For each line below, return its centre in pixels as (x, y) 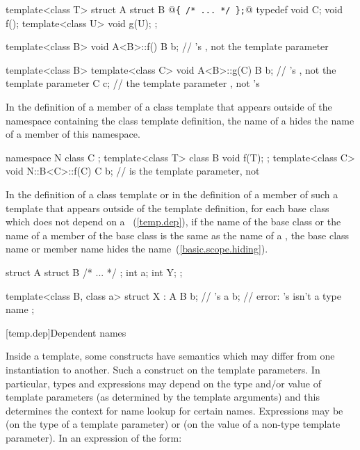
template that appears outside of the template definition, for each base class (167, 208)
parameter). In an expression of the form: (94, 437)
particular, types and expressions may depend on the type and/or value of (163, 383)
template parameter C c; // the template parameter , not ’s (133, 83)
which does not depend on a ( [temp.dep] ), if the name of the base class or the (173, 222)
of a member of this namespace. (73, 134)
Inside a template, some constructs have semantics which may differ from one (170, 356)
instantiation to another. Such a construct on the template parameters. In (163, 369)
